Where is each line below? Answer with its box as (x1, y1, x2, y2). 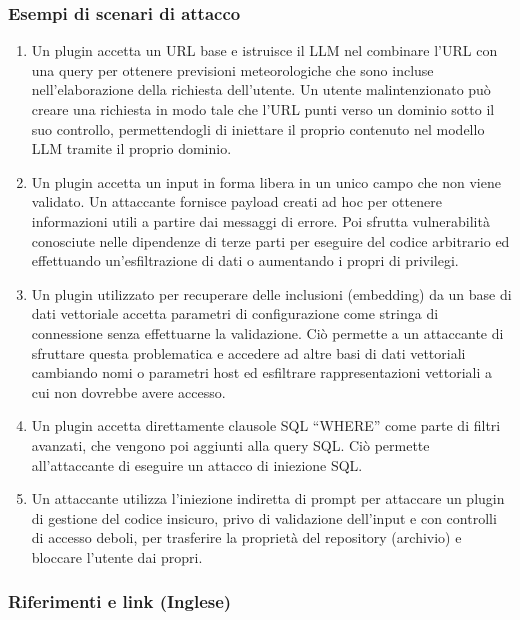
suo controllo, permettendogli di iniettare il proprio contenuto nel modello (31, 118, 485, 139)
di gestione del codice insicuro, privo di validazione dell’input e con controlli (31, 507, 497, 528)
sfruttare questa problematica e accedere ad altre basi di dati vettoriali (31, 342, 466, 363)
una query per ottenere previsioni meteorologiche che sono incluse (31, 59, 434, 80)
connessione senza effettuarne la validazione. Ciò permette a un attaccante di (31, 322, 504, 343)
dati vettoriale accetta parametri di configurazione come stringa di (31, 303, 439, 324)
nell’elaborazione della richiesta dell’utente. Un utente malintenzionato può (31, 79, 491, 100)
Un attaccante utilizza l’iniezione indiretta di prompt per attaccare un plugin (31, 488, 505, 509)
